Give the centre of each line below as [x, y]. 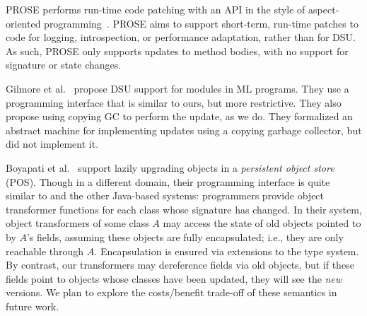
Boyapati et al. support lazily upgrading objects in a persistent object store [170, 167]
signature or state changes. [64, 65]
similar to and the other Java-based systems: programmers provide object [165, 195]
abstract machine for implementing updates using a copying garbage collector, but [184, 130]
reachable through [45, 251]
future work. [33, 306]
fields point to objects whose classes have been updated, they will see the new [174, 278]
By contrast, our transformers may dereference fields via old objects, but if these [180, 265]
